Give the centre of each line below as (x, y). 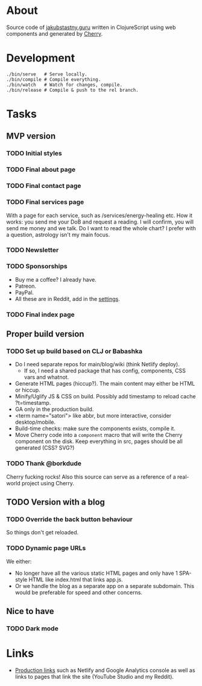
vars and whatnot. (46, 377)
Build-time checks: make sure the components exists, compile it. (95, 429)
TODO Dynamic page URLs (46, 548)
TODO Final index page (41, 314)
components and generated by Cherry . (55, 33)
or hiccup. (27, 390)
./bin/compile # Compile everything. (54, 79)
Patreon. (26, 286)
